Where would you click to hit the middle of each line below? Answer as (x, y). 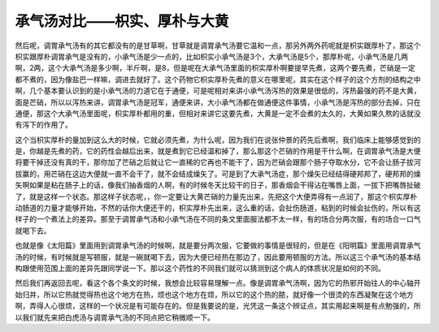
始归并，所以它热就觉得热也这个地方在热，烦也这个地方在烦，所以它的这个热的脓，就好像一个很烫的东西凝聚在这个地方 (214, 294)
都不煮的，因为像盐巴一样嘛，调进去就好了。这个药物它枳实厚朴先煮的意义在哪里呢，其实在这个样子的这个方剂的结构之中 (218, 79)
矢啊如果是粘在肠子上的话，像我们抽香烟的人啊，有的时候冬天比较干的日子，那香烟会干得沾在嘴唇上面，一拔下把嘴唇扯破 (218, 185)
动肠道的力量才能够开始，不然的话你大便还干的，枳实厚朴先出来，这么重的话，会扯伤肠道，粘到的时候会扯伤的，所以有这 (218, 208)
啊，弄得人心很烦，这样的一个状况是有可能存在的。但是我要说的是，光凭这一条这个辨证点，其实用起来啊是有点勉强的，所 (218, 306)
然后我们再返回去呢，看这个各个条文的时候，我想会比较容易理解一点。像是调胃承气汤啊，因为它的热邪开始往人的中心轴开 (218, 283)
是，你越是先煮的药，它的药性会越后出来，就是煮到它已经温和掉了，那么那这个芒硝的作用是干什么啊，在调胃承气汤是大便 (218, 151)
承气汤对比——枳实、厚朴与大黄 (122, 21)
